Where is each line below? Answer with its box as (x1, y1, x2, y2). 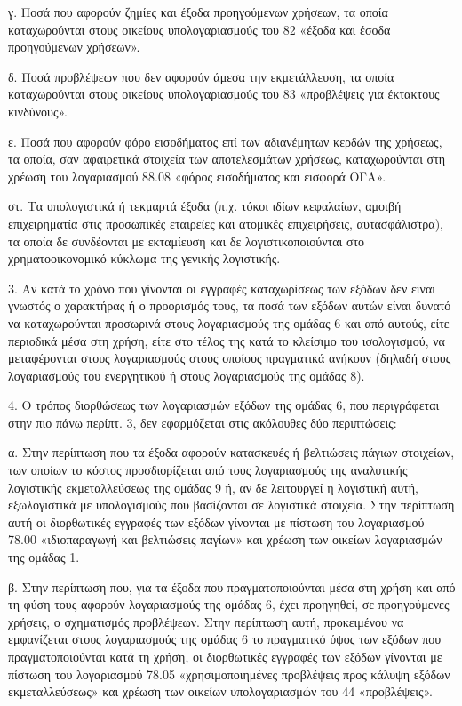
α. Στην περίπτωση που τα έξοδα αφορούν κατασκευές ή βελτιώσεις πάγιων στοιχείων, (8, 443, 455, 461)
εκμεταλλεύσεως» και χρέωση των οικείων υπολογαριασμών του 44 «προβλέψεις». (8, 682, 433, 701)
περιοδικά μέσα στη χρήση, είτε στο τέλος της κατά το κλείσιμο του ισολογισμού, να (8, 331, 445, 349)
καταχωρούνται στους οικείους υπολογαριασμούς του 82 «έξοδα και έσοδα (8, 20, 391, 38)
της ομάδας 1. (8, 548, 80, 566)
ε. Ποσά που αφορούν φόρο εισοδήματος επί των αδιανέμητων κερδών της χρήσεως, (8, 132, 442, 150)
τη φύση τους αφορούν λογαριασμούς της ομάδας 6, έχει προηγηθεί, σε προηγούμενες (8, 595, 450, 614)
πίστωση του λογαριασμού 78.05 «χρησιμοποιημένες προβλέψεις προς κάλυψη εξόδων (8, 664, 450, 683)
